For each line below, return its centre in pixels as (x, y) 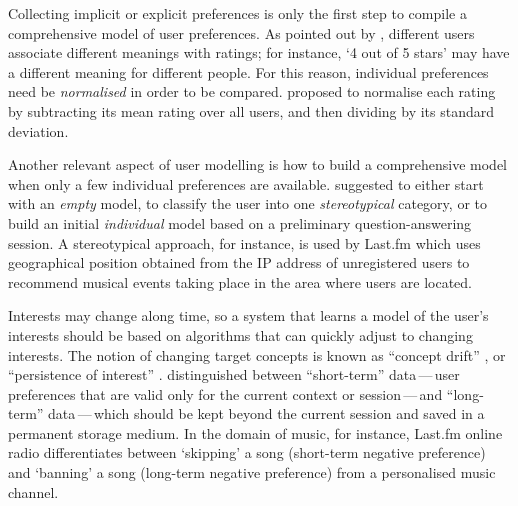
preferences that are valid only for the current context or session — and (225, 393)
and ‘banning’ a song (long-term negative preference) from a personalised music (252, 472)
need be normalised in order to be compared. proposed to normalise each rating (252, 91)
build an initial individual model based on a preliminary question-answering (240, 222)
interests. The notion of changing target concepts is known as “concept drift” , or (257, 354)
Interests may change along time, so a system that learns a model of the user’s (248, 315)
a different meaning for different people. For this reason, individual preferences (248, 71)
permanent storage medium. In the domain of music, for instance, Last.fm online (255, 432)
